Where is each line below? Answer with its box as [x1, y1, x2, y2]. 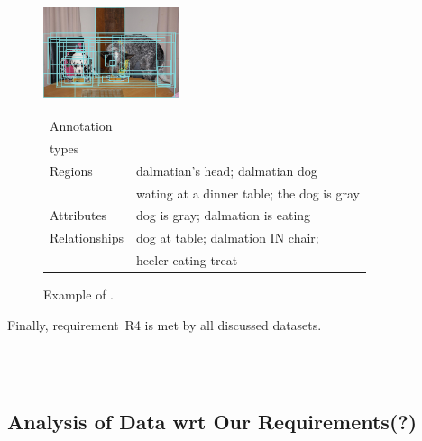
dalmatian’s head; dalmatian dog [136, 161, 317, 179]
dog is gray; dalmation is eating [136, 206, 311, 225]
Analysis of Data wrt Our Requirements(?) [7, 407, 417, 435]
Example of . [43, 285, 114, 304]
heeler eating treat [136, 251, 238, 270]
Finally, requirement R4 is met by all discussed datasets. [7, 315, 322, 334]
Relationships [50, 228, 124, 247]
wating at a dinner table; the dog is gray [136, 183, 360, 202]
